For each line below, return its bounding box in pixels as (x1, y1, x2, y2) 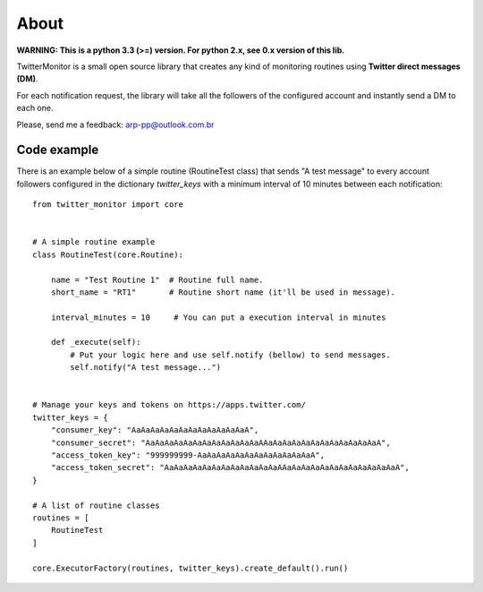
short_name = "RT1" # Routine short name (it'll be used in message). (50, 287, 396, 297)
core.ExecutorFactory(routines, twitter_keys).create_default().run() (32, 562, 349, 573)
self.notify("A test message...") (70, 363, 222, 373)
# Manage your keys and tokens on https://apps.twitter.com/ (32, 399, 306, 410)
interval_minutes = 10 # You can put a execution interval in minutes (50, 312, 386, 322)
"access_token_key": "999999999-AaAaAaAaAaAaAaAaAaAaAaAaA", (50, 450, 326, 460)
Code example (16, 142, 99, 158)
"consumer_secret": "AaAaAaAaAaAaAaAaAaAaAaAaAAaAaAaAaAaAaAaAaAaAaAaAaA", (50, 437, 391, 448)
